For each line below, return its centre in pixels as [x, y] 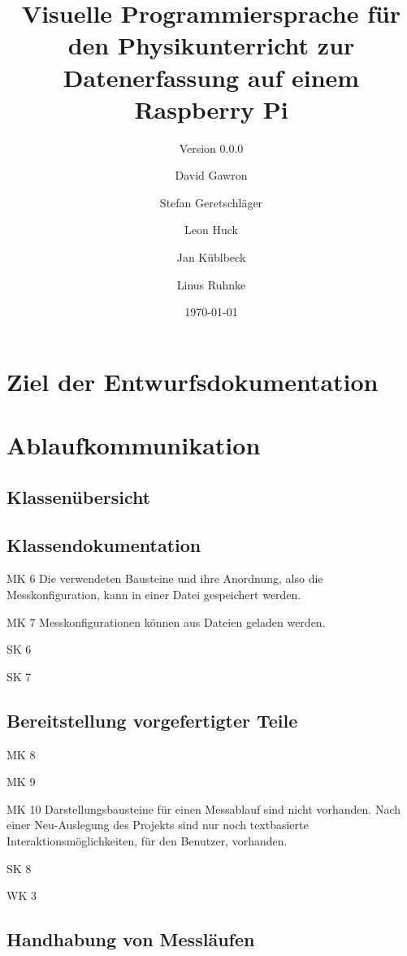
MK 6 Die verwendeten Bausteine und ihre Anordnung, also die [165, 578]
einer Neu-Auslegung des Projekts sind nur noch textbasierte [158, 825]
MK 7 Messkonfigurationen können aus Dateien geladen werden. [166, 621]
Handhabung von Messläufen [131, 939]
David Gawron [211, 175]
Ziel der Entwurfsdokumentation [193, 381]
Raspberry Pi [211, 109]
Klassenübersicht [79, 496]
